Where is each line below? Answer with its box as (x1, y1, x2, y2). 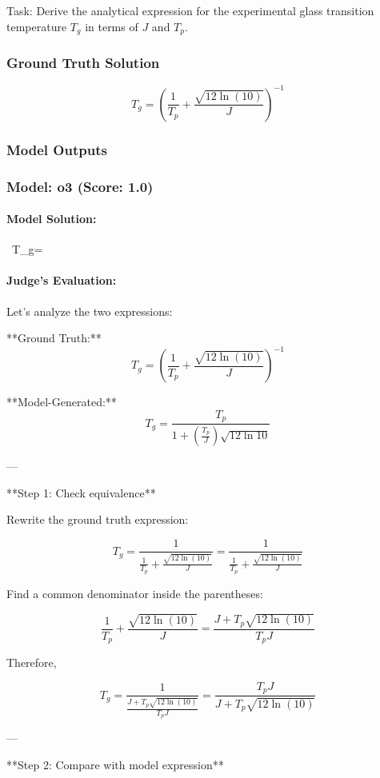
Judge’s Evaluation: (6, 272, 117, 289)
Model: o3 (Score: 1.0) (6, 176, 154, 196)
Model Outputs (6, 139, 107, 159)
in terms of (85, 18, 138, 34)
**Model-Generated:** (6, 393, 117, 410)
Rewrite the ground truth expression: (6, 511, 189, 528)
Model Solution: (6, 210, 97, 227)
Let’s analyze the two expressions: (6, 302, 173, 319)
